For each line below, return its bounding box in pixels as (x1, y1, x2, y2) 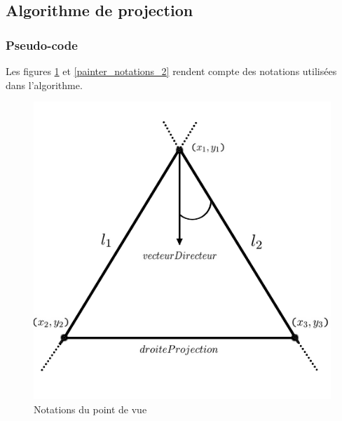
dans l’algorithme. (6, 77, 83, 92)
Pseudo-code (6, 36, 78, 53)
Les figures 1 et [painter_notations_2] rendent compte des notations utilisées (6, 64, 337, 78)
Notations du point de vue (34, 401, 147, 416)
